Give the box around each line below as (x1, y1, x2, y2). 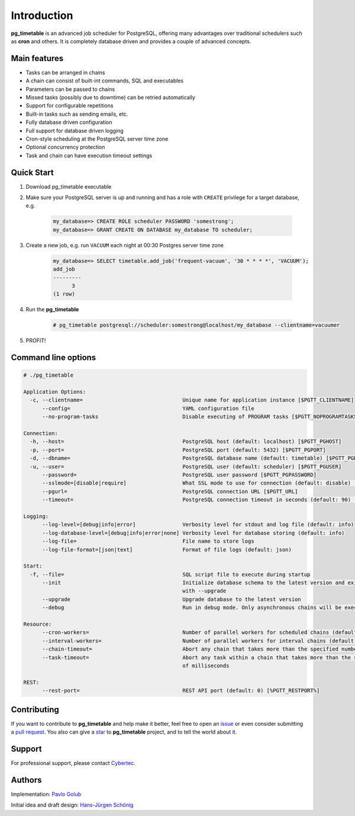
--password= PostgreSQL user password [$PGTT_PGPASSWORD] (42, 471, 317, 478)
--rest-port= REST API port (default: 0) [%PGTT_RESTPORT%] (42, 687, 320, 694)
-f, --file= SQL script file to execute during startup (30, 571, 311, 578)
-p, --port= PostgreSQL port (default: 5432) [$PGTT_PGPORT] (30, 447, 327, 453)
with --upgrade (182, 588, 227, 594)
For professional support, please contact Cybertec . (11, 759, 135, 766)
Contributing (11, 705, 59, 715)
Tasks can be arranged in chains (25, 69, 105, 76)
